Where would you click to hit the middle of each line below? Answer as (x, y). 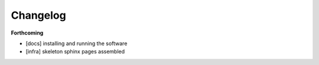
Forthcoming (27, 33)
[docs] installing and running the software (77, 43)
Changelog (38, 15)
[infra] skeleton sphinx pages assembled (75, 52)
